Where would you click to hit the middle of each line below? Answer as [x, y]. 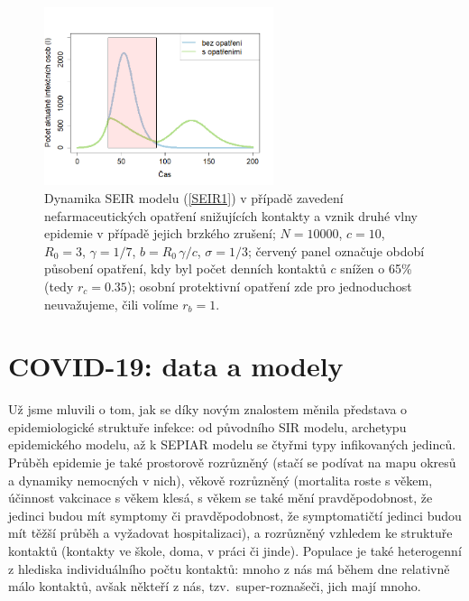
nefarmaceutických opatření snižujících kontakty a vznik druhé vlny [231, 215]
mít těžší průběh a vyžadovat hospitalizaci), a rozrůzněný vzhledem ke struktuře [230, 533]
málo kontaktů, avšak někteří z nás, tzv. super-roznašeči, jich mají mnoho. [215, 586]
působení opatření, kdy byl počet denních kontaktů [185, 268]
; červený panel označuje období [336, 250]
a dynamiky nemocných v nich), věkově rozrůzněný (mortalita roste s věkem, [221, 480]
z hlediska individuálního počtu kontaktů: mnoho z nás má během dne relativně [229, 568]
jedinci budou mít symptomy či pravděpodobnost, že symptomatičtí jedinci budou [235, 515]
